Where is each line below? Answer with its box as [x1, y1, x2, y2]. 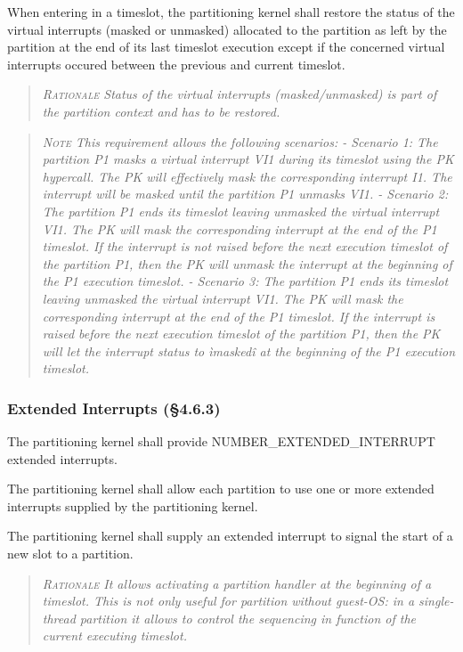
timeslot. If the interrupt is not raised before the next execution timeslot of [42, 237, 448, 256]
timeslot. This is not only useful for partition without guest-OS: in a [42, 591, 415, 610]
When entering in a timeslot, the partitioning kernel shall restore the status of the [7, 3, 455, 20]
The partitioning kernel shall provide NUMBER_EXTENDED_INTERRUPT [7, 432, 435, 451]
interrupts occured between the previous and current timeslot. [7, 54, 345, 73]
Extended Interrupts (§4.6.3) [7, 396, 221, 419]
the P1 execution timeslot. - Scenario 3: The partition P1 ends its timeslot [42, 272, 449, 290]
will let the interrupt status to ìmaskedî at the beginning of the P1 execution [42, 341, 456, 360]
